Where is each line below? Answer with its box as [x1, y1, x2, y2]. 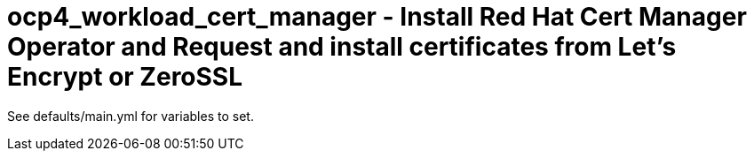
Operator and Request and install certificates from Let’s [7, 32, 677, 62]
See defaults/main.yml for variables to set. [7, 108, 254, 124]
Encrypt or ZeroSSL [7, 62, 243, 92]
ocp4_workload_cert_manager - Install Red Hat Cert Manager [7, 2, 747, 32]
